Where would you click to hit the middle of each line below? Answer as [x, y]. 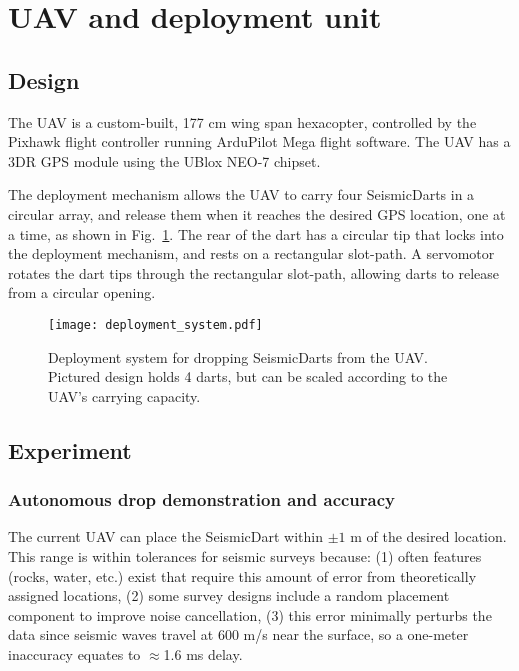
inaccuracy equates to [74, 653]
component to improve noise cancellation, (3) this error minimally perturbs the [250, 614]
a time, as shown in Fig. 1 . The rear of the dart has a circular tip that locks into [256, 233]
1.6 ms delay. [203, 653]
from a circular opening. [82, 292]
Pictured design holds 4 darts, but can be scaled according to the [248, 376]
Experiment [70, 449]
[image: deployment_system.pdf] [155, 324]
